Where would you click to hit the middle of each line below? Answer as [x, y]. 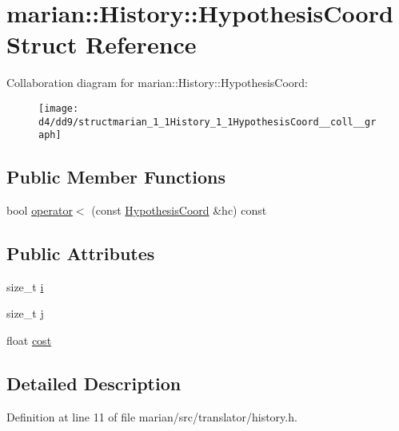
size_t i [25, 286]
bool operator [40, 210]
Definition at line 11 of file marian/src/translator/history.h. [152, 416]
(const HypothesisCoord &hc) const [179, 210]
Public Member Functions [116, 177]
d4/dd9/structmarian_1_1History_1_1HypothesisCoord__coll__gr [207, 122]
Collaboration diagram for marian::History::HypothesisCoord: [157, 83]
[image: [59, 108]
